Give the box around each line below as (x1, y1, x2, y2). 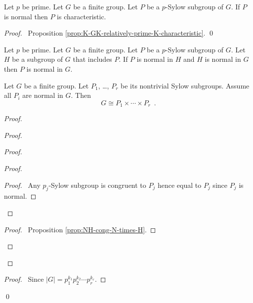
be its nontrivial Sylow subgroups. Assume (121, 80, 250, 90)
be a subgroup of (12, 54, 63, 64)
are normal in (22, 90, 63, 100)
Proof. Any (4, 179, 41, 190)
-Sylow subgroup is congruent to (48, 179, 146, 190)
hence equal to (157, 179, 202, 190)
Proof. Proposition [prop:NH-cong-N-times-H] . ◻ (4, 224, 156, 234)
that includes (73, 54, 112, 64)
